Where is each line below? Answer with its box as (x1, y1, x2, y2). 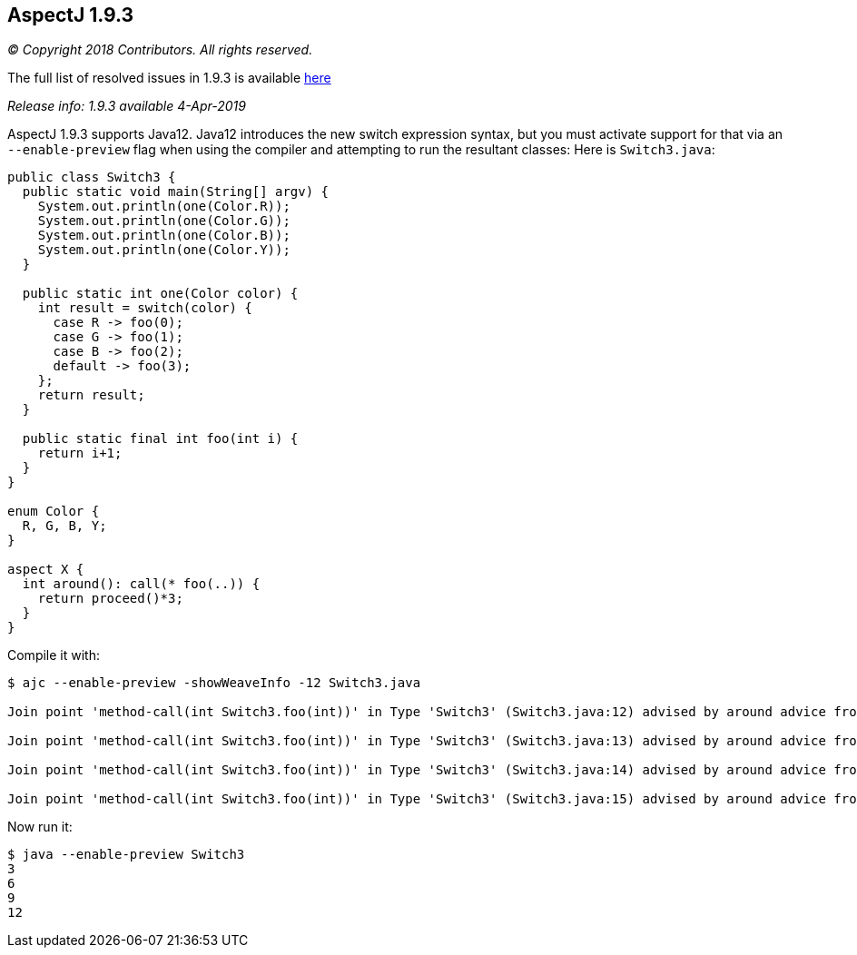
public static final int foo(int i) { (22, 431, 299, 447)
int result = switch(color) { (37, 300, 252, 316)
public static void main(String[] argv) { (22, 184, 330, 200)
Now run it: (7, 819, 73, 835)
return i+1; (37, 446, 123, 461)
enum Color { (7, 504, 100, 519)
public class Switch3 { (7, 170, 176, 185)
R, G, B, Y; (22, 518, 107, 534)
